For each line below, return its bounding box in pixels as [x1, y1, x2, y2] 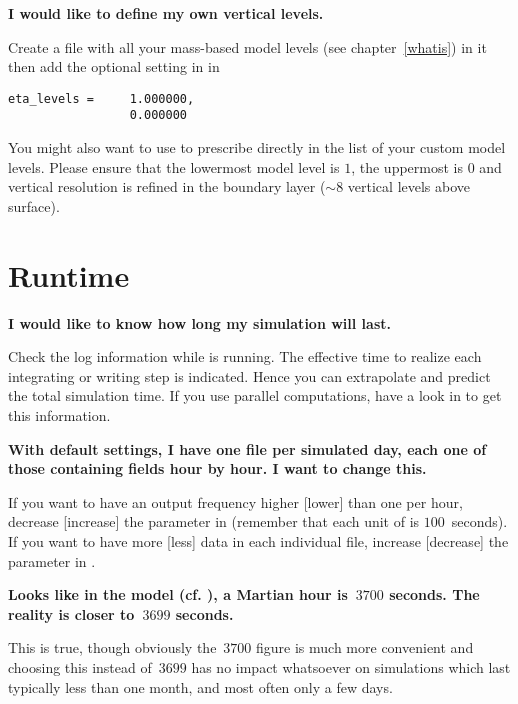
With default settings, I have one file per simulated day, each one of [8, 438, 487, 459]
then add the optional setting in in [8, 56, 220, 77]
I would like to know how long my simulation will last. [8, 312, 391, 333]
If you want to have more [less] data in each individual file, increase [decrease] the [8, 530, 509, 551]
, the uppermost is [351, 156, 464, 177]
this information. [8, 404, 111, 425]
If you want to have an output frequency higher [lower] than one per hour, [8, 491, 463, 512]
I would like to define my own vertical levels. [8, 3, 324, 23]
